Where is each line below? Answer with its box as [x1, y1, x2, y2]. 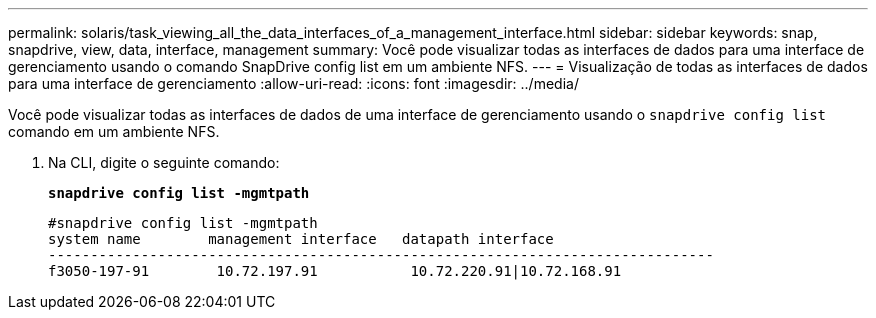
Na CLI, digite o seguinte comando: [48, 154, 280, 171]
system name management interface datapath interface [48, 231, 554, 247]
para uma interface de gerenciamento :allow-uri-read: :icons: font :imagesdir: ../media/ [8, 75, 579, 92]
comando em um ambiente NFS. [8, 123, 220, 140]
